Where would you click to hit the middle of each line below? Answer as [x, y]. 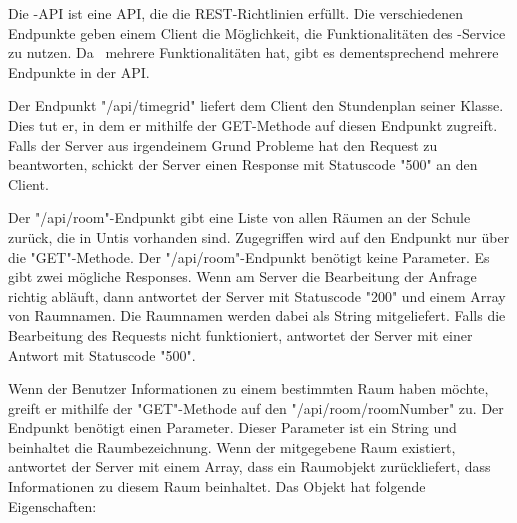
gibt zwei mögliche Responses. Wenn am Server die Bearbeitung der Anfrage [242, 276]
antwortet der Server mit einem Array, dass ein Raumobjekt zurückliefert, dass [249, 466]
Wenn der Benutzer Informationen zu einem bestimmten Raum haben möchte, [248, 388]
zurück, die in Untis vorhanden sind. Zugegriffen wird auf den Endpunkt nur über [259, 236]
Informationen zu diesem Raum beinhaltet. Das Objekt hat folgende [217, 486]
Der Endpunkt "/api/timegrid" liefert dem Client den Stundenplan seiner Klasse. [256, 105]
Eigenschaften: [52, 505]
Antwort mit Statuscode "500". [102, 354]
